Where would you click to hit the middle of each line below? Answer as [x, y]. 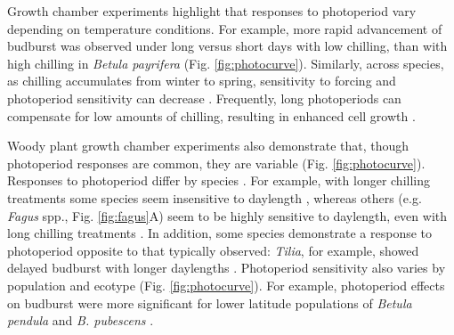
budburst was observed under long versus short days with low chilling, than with [227, 46]
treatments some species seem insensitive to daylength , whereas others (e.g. [215, 197]
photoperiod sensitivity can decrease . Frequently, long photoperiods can [204, 98]
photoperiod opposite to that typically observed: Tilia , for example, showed [213, 250]
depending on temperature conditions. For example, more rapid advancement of [225, 28]
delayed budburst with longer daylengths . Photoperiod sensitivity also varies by [227, 268]
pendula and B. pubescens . [81, 320]
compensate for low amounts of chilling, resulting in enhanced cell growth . [211, 115]
